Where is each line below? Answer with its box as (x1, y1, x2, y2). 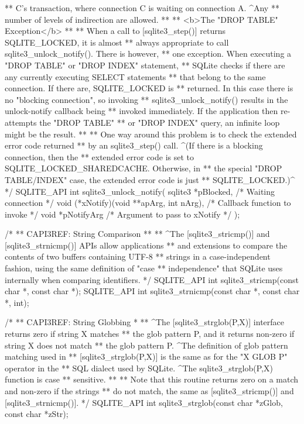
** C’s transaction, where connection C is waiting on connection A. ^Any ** (5, 2, 279, 13)
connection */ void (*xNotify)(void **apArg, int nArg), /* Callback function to (5, 197, 291, 209)
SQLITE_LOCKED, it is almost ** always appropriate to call (5, 36, 229, 48)
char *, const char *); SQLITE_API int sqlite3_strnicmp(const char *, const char (5, 285, 300, 297)
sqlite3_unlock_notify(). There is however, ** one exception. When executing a (5, 47, 292, 60)
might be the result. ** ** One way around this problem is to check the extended (5, 127, 297, 140)
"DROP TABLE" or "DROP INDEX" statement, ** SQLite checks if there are (5, 58, 285, 71)
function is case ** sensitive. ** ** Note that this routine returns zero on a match (5, 373, 299, 385)
